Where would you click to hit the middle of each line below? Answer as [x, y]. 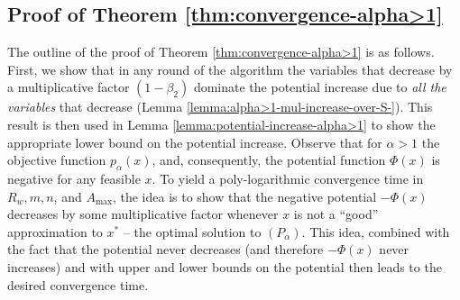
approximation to [55, 231]
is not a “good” [336, 214]
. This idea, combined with [376, 231]
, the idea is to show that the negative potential [244, 196]
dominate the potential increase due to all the [320, 87]
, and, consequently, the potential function [269, 160]
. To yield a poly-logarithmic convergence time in [288, 178]
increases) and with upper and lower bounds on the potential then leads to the [225, 266]
